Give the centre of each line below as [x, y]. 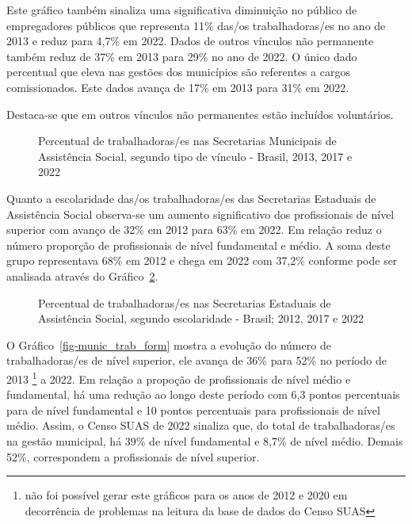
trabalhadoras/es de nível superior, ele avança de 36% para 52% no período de [196, 360]
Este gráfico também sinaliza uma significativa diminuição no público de [182, 10]
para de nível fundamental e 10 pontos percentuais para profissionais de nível [193, 409]
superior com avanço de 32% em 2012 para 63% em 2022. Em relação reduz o [194, 229]
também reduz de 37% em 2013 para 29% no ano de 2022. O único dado [182, 56]
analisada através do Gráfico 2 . [82, 275]
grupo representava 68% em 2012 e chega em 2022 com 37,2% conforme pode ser [202, 260]
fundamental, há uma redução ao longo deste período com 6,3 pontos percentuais [203, 394]
